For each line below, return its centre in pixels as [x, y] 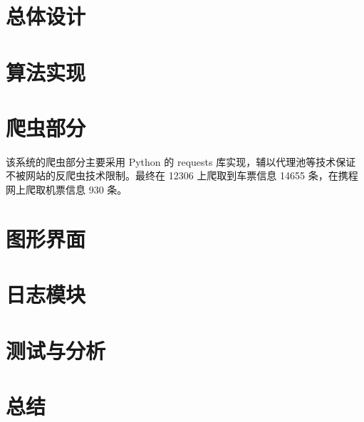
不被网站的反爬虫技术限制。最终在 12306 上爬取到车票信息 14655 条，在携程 [182, 175]
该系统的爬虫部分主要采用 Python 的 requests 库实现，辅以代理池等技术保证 [181, 161]
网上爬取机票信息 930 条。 [67, 190]
